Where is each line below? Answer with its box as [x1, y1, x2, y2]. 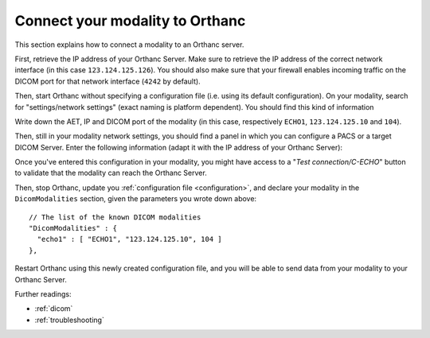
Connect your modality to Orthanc [14, 12, 246, 29]
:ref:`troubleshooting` [34, 315, 105, 324]
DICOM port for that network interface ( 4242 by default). [14, 76, 201, 86]
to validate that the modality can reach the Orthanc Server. [14, 168, 207, 178]
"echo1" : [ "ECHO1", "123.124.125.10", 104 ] [37, 235, 222, 244]
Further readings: [14, 289, 72, 298]
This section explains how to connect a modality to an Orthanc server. [14, 40, 244, 49]
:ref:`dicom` [34, 304, 73, 313]
